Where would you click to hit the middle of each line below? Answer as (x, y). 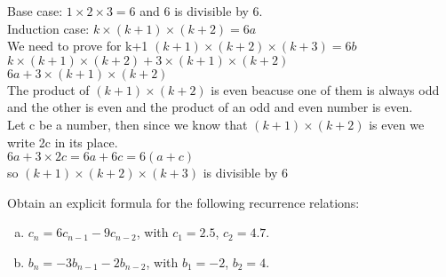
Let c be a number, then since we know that (127, 124)
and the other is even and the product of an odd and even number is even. (210, 107)
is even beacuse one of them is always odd (325, 89)
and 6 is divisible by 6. (201, 11)
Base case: (35, 11)
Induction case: (48, 28)
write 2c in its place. (63, 142)
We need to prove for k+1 (78, 46)
